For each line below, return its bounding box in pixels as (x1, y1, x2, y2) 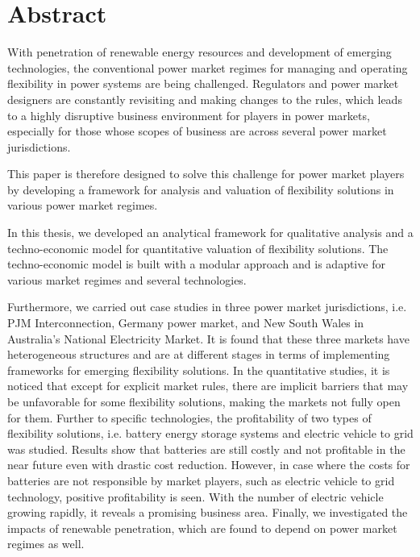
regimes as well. (7, 535, 85, 552)
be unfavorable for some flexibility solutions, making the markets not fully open (7, 393, 401, 409)
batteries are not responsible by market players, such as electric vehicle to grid (7, 472, 395, 488)
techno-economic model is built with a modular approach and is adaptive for (7, 256, 385, 272)
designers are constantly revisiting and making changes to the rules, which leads (7, 90, 402, 107)
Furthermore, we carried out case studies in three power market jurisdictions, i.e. (7, 298, 407, 315)
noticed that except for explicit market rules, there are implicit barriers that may (7, 377, 409, 394)
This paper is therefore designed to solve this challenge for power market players (7, 165, 405, 182)
